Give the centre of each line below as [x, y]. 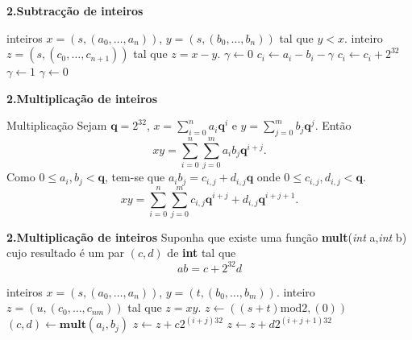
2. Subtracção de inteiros [75, 10]
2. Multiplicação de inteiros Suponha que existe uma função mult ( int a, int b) [207, 236]
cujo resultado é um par [65, 253]
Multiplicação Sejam [57, 125]
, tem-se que [135, 177]
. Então [333, 125]
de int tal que [202, 253]
